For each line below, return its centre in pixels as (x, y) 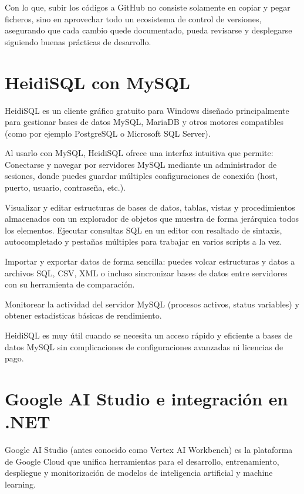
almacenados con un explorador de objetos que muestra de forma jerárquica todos (152, 219)
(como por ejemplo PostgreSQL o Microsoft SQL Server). (108, 133)
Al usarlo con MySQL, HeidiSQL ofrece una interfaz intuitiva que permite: (139, 153)
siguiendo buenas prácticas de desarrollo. (78, 41)
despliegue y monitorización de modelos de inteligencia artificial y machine (139, 473)
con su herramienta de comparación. (70, 284)
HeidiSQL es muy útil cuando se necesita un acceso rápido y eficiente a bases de (149, 335)
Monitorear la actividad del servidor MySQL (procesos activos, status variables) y (152, 304)
